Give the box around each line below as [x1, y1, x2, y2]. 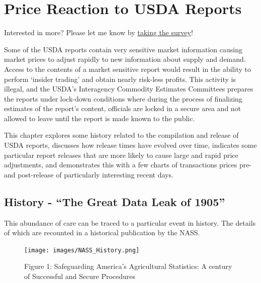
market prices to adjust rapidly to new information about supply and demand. [4, 54, 246, 64]
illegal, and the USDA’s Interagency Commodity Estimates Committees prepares [4, 83, 253, 94]
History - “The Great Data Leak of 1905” [4, 194, 225, 209]
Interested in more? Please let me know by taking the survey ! [4, 27, 193, 38]
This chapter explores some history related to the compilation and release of [4, 130, 239, 140]
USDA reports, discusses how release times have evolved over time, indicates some [4, 140, 257, 150]
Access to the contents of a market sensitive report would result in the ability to [4, 63, 251, 74]
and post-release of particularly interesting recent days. [4, 169, 173, 179]
